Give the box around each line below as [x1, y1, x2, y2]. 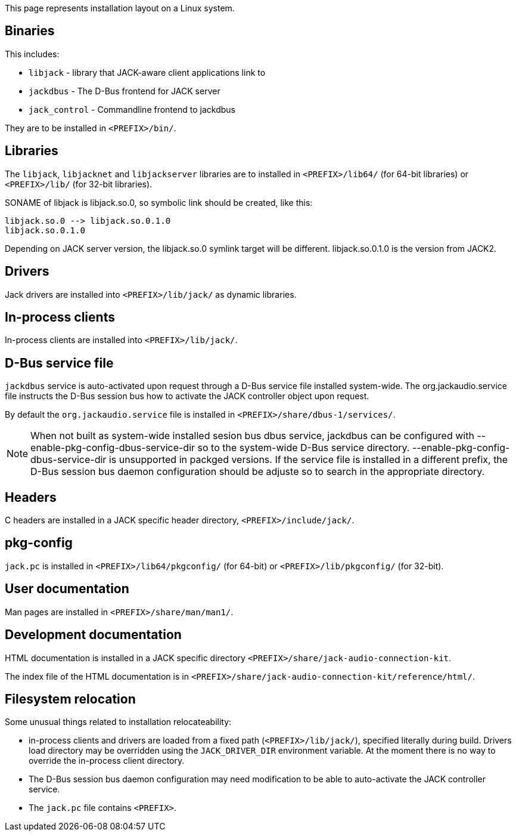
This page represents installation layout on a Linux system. [5, 3, 235, 13]
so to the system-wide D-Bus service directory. [197, 442, 410, 454]
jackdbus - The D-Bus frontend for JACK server [29, 85, 220, 96]
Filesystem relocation [5, 692, 136, 707]
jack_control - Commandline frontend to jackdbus [29, 104, 235, 115]
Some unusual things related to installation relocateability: [5, 717, 232, 727]
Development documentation [5, 627, 182, 643]
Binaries [5, 23, 55, 39]
